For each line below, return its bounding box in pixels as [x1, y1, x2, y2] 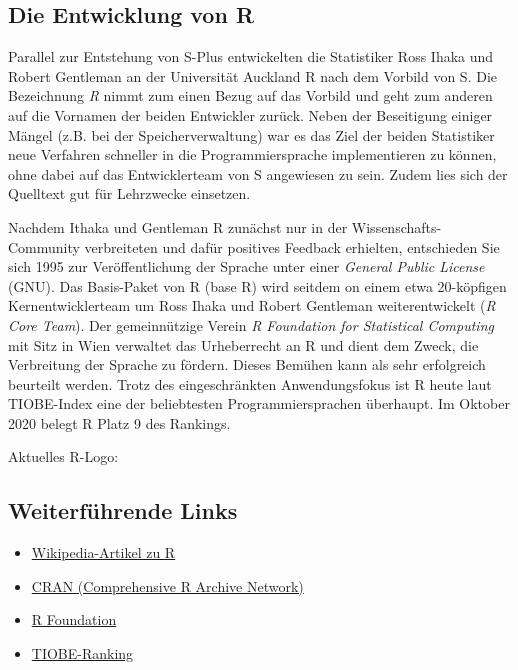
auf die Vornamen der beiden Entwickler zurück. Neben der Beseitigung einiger [8, 104, 493, 125]
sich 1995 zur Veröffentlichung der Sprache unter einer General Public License [8, 256, 485, 277]
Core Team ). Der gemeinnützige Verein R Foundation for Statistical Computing [8, 314, 494, 335]
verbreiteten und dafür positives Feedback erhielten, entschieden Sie [84, 236, 500, 257]
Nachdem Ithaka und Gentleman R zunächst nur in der [8, 216, 348, 237]
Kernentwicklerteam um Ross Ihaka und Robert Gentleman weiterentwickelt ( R [8, 295, 496, 316]
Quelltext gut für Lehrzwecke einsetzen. [8, 183, 251, 204]
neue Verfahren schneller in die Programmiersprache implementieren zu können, [8, 144, 497, 165]
